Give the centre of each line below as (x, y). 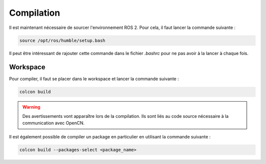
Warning (31, 107)
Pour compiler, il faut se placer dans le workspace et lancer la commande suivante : (94, 79)
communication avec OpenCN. (53, 123)
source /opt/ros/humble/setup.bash (62, 40)
